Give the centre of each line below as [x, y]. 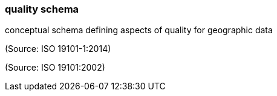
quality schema [42, 9]
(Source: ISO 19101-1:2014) [58, 49]
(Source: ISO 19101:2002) [55, 68]
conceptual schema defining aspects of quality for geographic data [139, 30]
